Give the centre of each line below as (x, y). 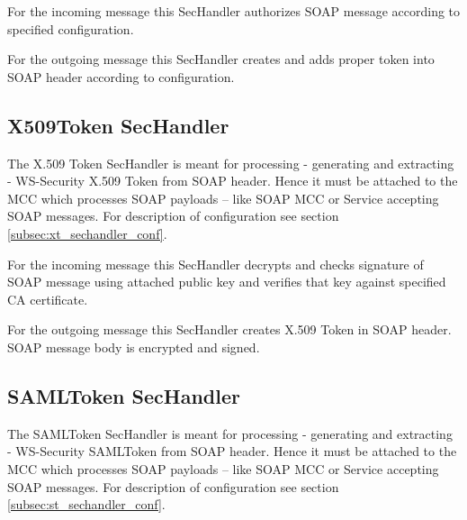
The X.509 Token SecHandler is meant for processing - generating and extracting (231, 163)
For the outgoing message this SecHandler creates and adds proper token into (221, 59)
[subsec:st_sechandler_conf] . (86, 504)
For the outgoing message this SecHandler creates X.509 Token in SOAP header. (229, 329)
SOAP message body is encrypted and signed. (134, 347)
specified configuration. (71, 28)
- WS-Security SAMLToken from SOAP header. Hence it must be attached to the (232, 451)
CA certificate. (48, 299)
